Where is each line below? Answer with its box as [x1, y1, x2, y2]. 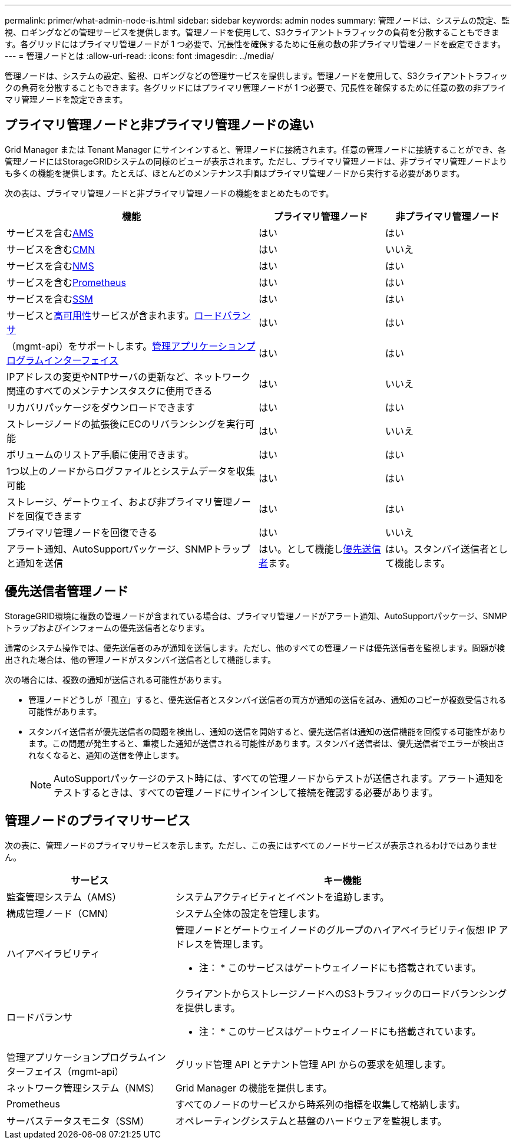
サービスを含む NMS [6, 259, 94, 272]
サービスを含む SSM [6, 292, 93, 305]
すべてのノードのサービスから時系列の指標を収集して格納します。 [175, 1098, 465, 1110]
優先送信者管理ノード [5, 584, 128, 599]
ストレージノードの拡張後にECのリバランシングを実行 [6, 418, 245, 430]
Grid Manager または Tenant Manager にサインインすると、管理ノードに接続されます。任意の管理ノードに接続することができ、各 [5, 144, 506, 154]
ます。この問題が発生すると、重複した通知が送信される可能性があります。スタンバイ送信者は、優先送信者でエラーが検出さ [28, 738, 505, 748]
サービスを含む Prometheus [6, 276, 126, 288]
